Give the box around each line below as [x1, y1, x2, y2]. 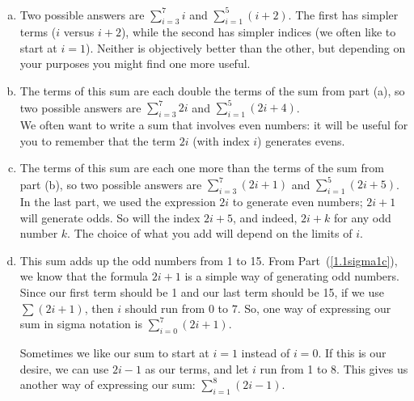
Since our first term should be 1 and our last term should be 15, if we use [19, 284, 384, 301]
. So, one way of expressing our [237, 299, 391, 316]
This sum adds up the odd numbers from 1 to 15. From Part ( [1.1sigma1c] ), [19, 251, 398, 268]
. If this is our [318, 344, 387, 361]
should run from [125, 299, 205, 316]
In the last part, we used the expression [19, 193, 216, 210]
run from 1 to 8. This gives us [260, 360, 408, 377]
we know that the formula [19, 268, 149, 285]
